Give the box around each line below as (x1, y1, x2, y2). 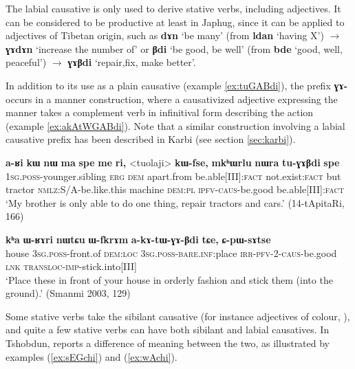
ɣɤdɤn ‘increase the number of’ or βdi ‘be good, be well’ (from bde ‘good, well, (6, 41, 343, 56)
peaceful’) (6, 55, 47, 69)
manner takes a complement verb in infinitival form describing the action (6, 105, 314, 120)
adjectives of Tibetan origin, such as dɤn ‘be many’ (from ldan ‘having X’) (6, 28, 324, 43)
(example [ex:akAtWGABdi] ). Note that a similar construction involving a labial (6, 118, 345, 133)
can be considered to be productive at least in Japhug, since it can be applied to (6, 14, 345, 29)
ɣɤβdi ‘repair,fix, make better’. (67, 55, 196, 69)
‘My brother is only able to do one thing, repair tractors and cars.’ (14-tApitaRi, (6, 195, 345, 210)
